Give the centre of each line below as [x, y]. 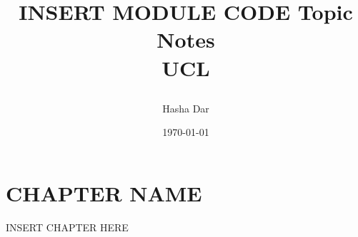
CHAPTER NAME [104, 193]
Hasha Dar [186, 108]
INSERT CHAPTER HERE [67, 227]
